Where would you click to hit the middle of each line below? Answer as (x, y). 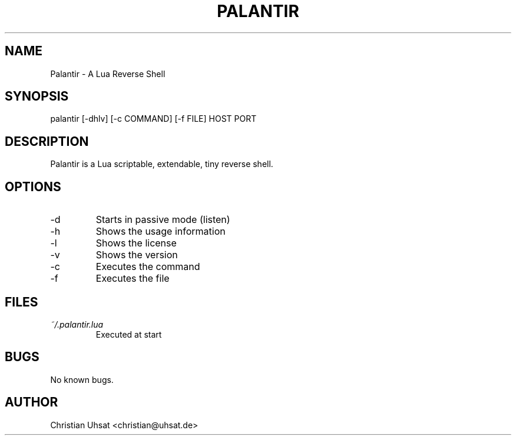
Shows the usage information (161, 231)
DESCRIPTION (47, 141)
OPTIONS (33, 186)
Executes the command (148, 267)
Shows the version (137, 255)
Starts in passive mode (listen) (163, 220)
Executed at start (129, 334)
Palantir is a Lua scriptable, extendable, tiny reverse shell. (162, 164)
